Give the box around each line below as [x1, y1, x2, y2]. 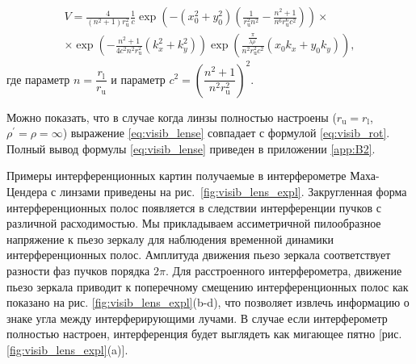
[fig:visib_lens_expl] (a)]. [6, 341, 128, 358]
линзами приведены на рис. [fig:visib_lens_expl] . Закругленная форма [59, 182, 407, 199]
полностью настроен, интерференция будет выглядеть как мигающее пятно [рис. [6, 325, 402, 342]
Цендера [6, 182, 48, 199]
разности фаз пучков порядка [6, 261, 150, 278]
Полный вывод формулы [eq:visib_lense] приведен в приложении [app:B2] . [6, 140, 376, 157]
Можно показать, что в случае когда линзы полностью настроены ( [6, 108, 337, 125]
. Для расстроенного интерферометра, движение [165, 261, 402, 278]
